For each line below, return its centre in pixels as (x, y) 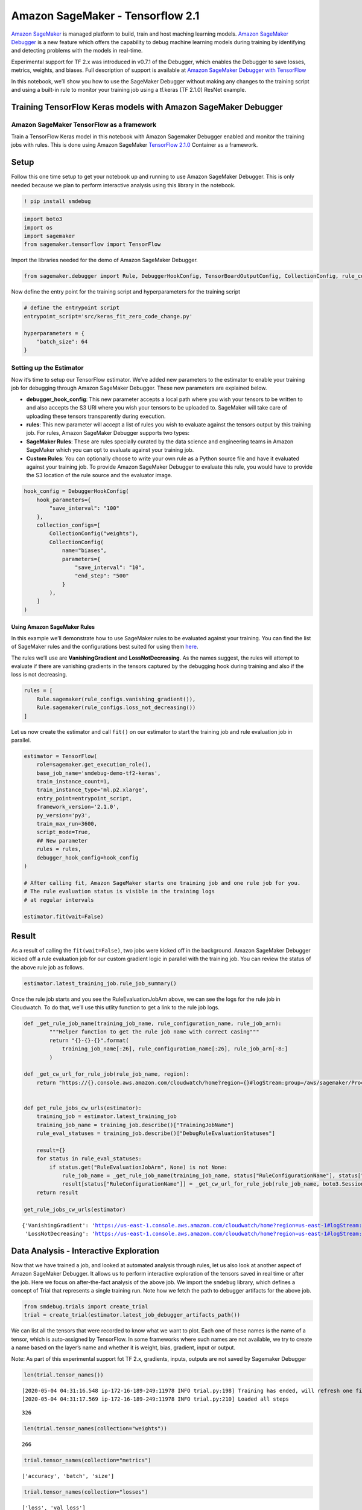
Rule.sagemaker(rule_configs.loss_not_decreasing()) (116, 708)
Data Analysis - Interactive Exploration (85, 1251)
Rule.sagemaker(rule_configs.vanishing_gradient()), (116, 699)
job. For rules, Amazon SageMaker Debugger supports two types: (108, 433)
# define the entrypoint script (72, 308)
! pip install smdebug (57, 201)
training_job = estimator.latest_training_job (107, 1116)
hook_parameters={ (64, 500)
